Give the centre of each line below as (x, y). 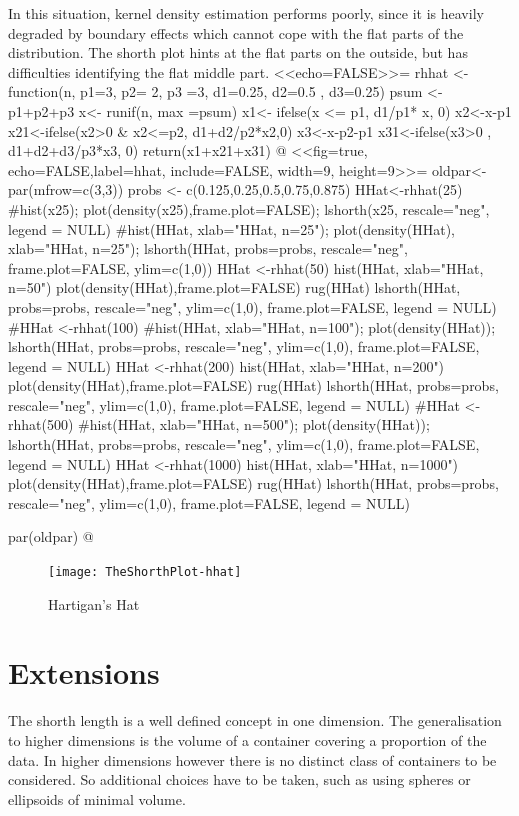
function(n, (42, 91)
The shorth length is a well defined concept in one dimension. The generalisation (255, 720)
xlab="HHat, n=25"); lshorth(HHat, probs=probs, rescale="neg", (208, 248)
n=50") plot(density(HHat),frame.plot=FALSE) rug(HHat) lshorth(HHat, (234, 287)
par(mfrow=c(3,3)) (66, 189)
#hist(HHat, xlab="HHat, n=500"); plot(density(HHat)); (254, 424)
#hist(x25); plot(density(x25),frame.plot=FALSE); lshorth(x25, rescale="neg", (249, 208)
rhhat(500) (41, 424)
